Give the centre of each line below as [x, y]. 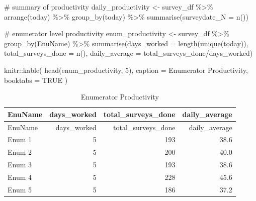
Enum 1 [20, 139]
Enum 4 [20, 177]
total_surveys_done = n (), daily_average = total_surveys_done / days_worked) [129, 53]
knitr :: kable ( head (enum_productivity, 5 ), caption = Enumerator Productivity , [126, 70]
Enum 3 [20, 165]
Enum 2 [20, 152]
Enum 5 [20, 189]
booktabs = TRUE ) [36, 80]
